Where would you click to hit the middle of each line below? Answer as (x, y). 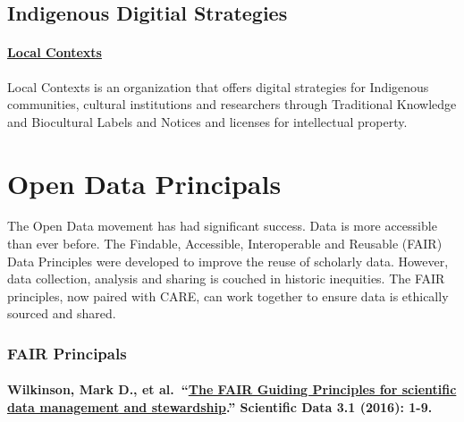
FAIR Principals (67, 353)
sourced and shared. (62, 313)
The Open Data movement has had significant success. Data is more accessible (222, 226)
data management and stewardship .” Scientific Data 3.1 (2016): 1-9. (220, 407)
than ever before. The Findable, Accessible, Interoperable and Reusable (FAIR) (225, 244)
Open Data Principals (144, 183)
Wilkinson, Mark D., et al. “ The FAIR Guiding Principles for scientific (232, 389)
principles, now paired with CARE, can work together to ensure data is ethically (228, 295)
